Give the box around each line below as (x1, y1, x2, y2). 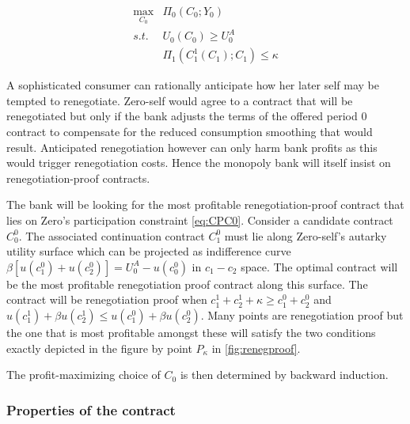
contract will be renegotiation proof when (6, 291, 207, 308)
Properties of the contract (6, 399, 176, 419)
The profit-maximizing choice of (6, 366, 161, 383)
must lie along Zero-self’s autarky (224, 227, 387, 244)
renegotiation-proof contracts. (6, 169, 150, 186)
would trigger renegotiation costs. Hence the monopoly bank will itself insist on (6, 154, 391, 171)
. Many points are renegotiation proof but (200, 306, 404, 323)
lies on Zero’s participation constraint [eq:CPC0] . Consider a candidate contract (6, 211, 393, 228)
